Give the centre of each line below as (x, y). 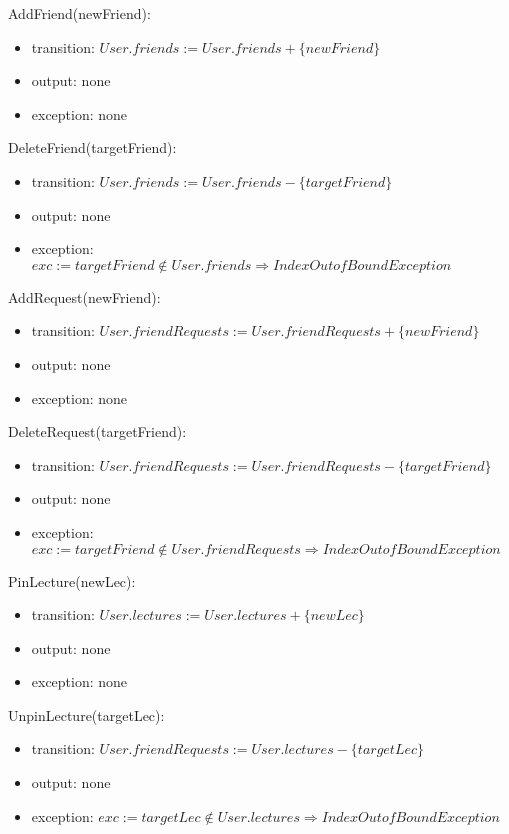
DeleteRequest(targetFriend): (97, 431)
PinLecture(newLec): (72, 580)
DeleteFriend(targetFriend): (92, 147)
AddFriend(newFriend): (79, 13)
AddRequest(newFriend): (84, 296)
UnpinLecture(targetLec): (86, 714)
